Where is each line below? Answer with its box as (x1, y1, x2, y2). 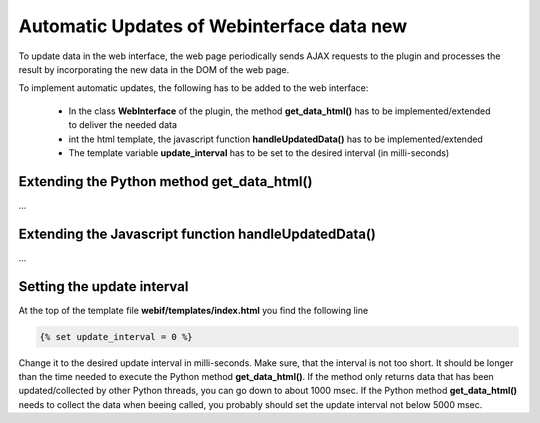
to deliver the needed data (68, 119, 177, 131)
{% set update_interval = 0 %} (39, 331, 194, 342)
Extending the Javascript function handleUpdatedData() (18, 225, 377, 242)
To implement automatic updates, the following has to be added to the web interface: (18, 82, 369, 94)
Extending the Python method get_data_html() (18, 173, 313, 190)
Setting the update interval (18, 278, 189, 295)
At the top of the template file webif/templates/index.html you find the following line (18, 304, 369, 316)
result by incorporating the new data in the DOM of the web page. (18, 63, 290, 75)
